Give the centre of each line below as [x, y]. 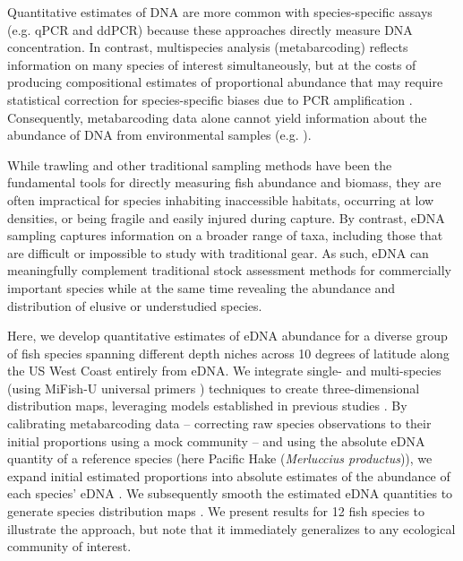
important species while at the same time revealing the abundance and [201, 287]
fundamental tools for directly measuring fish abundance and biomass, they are [224, 182]
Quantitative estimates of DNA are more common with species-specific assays [220, 12]
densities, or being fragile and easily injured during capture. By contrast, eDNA [226, 217]
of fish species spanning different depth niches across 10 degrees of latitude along [228, 353]
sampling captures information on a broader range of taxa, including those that [225, 235]
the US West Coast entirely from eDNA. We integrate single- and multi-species [224, 371]
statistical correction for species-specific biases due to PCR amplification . [210, 99]
